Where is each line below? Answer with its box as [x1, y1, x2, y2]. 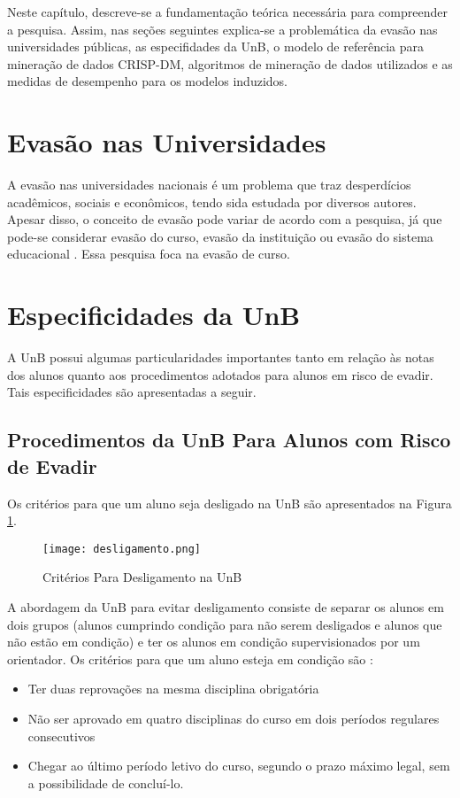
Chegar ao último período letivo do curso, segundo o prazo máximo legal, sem [27, 756, 450, 775]
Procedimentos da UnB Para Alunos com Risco [7, 426, 451, 453]
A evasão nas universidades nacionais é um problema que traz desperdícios [7, 175, 411, 194]
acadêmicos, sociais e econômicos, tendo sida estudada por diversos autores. [7, 192, 417, 211]
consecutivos [27, 726, 96, 745]
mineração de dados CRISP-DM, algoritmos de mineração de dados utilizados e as [7, 54, 453, 73]
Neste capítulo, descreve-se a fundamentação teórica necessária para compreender [7, 3, 448, 20]
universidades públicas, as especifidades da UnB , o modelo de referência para [7, 37, 424, 56]
